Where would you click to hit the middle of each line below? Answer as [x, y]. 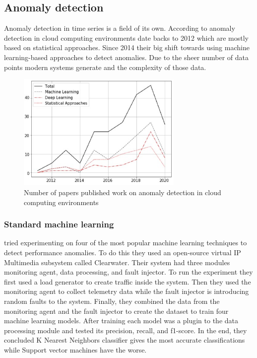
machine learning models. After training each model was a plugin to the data [121, 321]
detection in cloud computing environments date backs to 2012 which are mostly [127, 37]
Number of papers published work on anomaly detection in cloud [123, 192]
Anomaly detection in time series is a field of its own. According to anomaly [120, 28]
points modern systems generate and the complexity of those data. [105, 67]
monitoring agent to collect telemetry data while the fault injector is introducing [127, 291]
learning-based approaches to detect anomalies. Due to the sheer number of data [126, 57]
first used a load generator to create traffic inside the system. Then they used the [128, 281]
